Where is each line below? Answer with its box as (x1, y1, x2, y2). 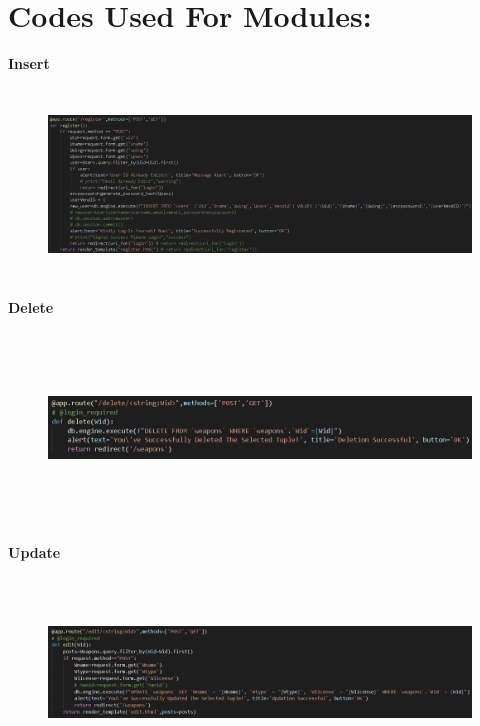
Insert (8, 53, 50, 74)
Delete (8, 297, 54, 318)
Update (8, 541, 61, 562)
